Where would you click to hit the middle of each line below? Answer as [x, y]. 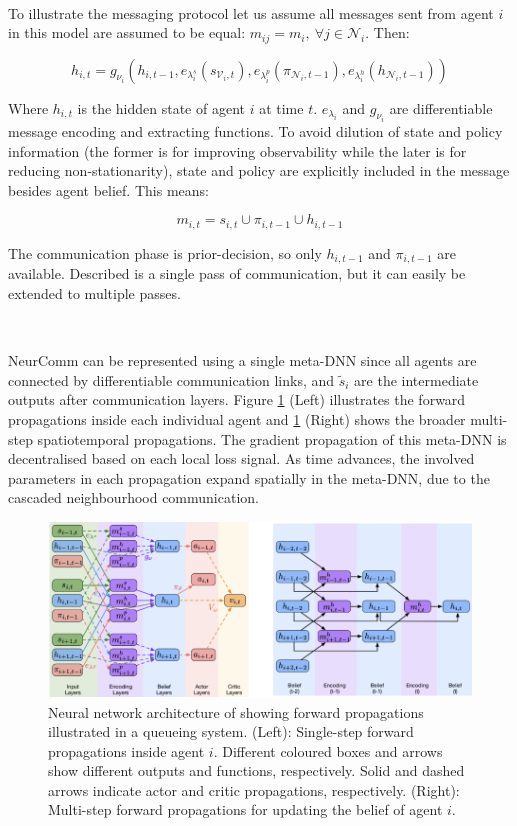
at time [281, 107]
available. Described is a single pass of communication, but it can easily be [237, 273]
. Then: [387, 32]
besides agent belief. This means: [108, 189]
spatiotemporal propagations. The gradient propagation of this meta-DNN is [272, 438]
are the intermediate [416, 379]
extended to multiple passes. [94, 292]
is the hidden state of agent [161, 107]
